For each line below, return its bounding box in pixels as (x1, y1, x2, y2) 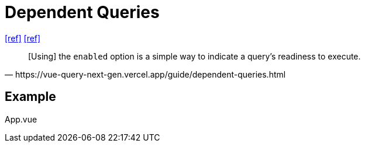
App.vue (5, 114, 37, 124)
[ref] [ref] (5, 33, 41, 43)
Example (5, 89, 56, 104)
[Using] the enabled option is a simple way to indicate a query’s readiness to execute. (28, 51, 361, 61)
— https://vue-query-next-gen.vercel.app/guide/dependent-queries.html (5, 69, 286, 79)
